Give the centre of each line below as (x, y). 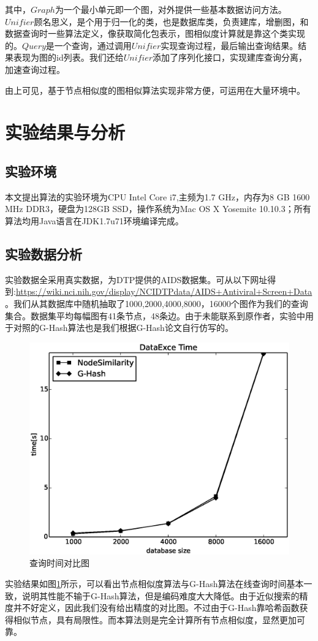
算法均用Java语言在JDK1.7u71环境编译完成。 (94, 220)
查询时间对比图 (59, 563)
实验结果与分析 (65, 132)
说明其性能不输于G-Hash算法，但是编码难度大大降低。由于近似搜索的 (161, 595)
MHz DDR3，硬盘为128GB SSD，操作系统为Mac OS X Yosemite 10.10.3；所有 (158, 209)
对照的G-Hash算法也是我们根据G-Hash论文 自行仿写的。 (123, 328)
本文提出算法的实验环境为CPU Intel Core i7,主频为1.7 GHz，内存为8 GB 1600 (157, 196)
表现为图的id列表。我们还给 (68, 57)
